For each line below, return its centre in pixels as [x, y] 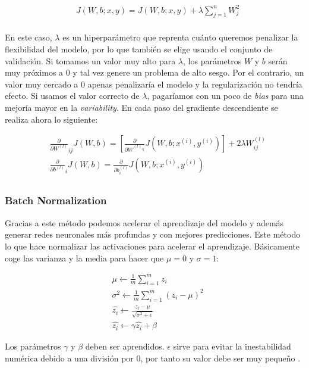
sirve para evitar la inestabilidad [232, 346]
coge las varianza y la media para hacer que [84, 258]
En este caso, [29, 37]
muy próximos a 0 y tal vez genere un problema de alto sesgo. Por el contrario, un [154, 72]
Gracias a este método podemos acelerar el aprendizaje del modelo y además [144, 222]
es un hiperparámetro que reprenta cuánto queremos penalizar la [180, 37]
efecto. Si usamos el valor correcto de [72, 96]
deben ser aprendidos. [125, 346]
